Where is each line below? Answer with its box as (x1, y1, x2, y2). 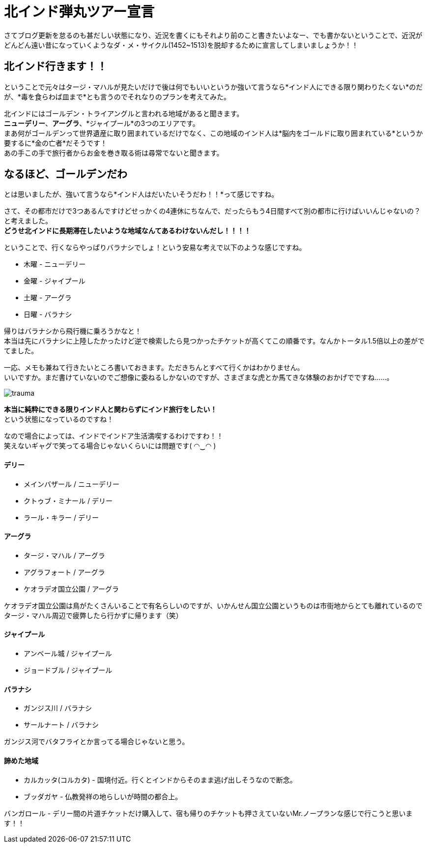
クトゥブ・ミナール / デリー (24, 496, 113, 505)
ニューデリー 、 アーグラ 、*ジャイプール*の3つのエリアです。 (4, 119, 200, 127)
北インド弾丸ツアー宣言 (4, 3, 155, 20)
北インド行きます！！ (4, 60, 107, 73)
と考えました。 (4, 217, 52, 225)
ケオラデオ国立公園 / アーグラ (24, 584, 119, 593)
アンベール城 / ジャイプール (24, 649, 112, 658)
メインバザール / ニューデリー (24, 479, 119, 488)
